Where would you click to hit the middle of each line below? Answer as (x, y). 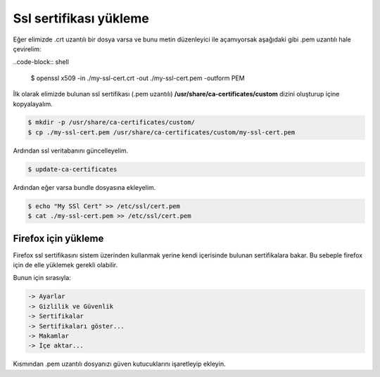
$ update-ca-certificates (72, 169)
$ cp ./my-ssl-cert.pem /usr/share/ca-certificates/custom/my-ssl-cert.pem (161, 132)
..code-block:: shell (41, 62)
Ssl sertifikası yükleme (81, 18)
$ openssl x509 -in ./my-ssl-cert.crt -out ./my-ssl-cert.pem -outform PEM (138, 78)
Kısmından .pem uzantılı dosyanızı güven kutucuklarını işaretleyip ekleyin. (119, 364)
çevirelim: (27, 49)
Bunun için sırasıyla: (42, 278)
